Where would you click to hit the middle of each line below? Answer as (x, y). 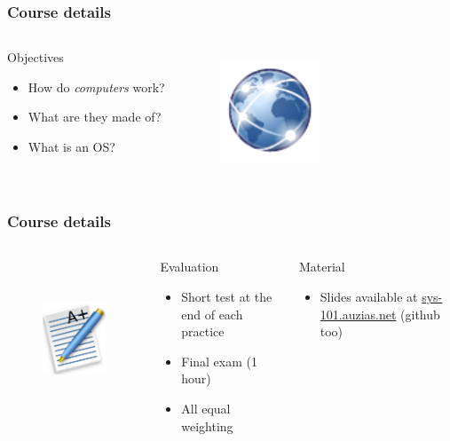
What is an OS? (71, 146)
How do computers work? (96, 87)
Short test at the (227, 296)
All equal (206, 408)
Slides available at (369, 296)
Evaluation (189, 267)
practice (203, 331)
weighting (207, 425)
